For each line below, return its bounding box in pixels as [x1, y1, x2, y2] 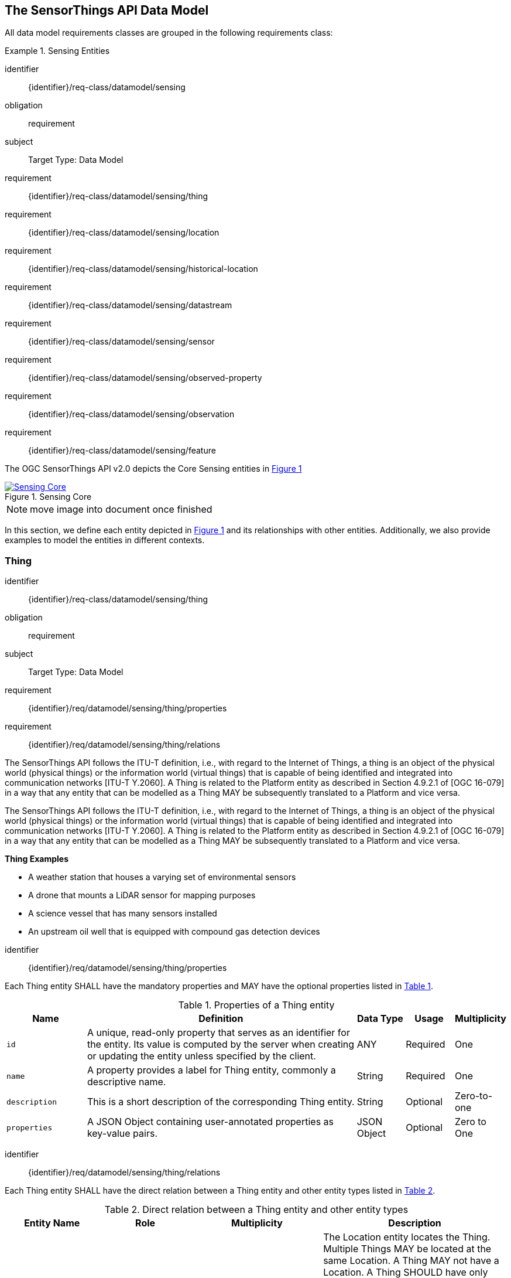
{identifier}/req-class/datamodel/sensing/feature [28, 445, 216, 456]
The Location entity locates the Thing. [323, 1231, 491, 1243]
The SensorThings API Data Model [5, 3, 209, 18]
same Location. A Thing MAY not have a [323, 1255, 499, 1267]
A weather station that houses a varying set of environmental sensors [28, 872, 296, 882]
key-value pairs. [87, 1127, 157, 1140]
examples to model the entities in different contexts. [5, 535, 205, 546]
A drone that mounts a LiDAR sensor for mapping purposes [28, 890, 256, 901]
